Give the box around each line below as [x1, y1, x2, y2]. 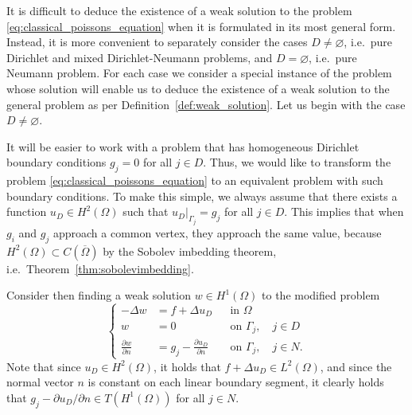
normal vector [6, 374, 74, 390]
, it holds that [154, 358, 221, 374]
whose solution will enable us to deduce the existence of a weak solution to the [6, 80, 390, 96]
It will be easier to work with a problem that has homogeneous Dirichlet [6, 138, 360, 155]
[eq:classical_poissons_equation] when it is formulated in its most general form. [6, 18, 396, 34]
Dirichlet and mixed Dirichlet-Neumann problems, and [6, 49, 273, 65]
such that [122, 203, 169, 220]
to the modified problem [262, 287, 380, 303]
